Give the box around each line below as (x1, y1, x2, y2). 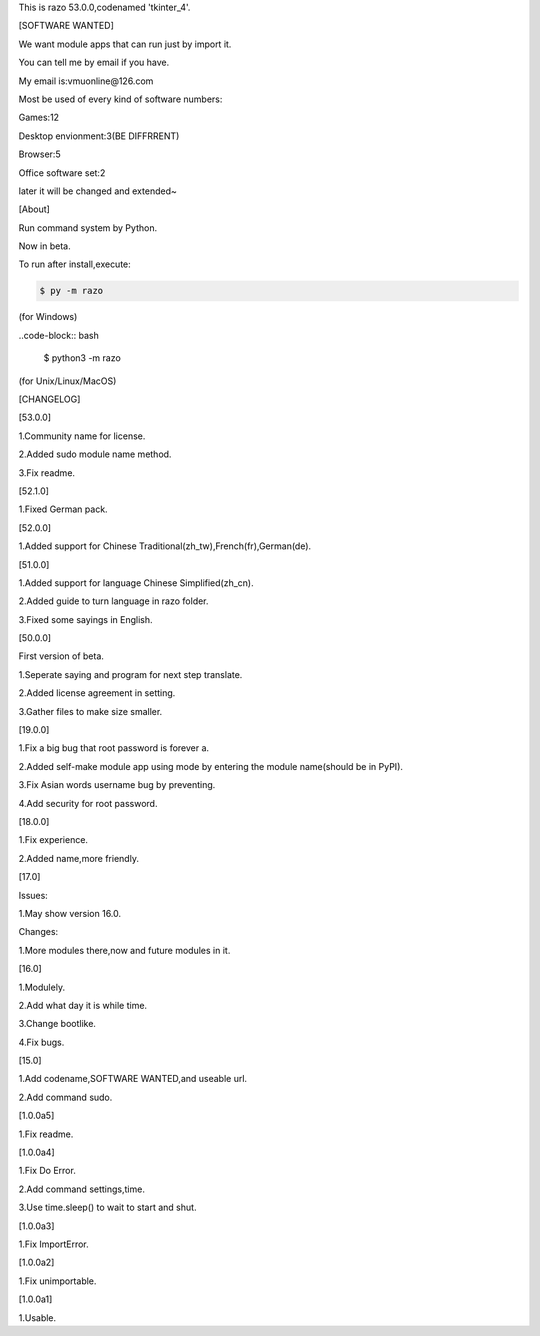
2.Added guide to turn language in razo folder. (18, 595, 209, 607)
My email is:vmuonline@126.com (18, 75, 154, 87)
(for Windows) (18, 311, 78, 323)
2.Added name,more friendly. (18, 852, 140, 864)
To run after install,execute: (18, 258, 132, 270)
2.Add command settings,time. (18, 1183, 145, 1195)
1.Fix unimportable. (18, 1275, 97, 1287)
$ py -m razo (39, 285, 104, 297)
